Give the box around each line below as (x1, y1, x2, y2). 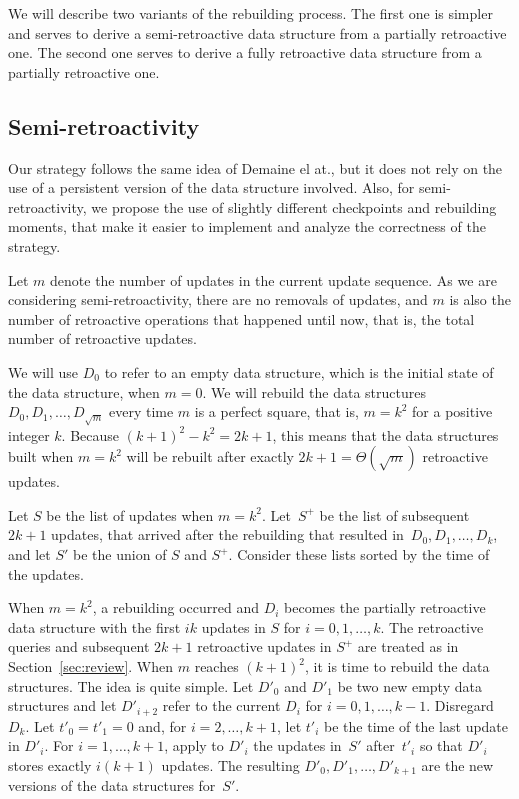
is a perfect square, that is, (194, 401, 359, 422)
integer (8, 424, 50, 445)
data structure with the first (8, 616, 181, 637)
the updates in (253, 735, 342, 756)
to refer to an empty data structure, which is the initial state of (104, 361, 494, 382)
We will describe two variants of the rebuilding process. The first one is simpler (8, 3, 493, 23)
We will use (8, 361, 79, 382)
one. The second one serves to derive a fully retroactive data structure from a (8, 42, 482, 63)
